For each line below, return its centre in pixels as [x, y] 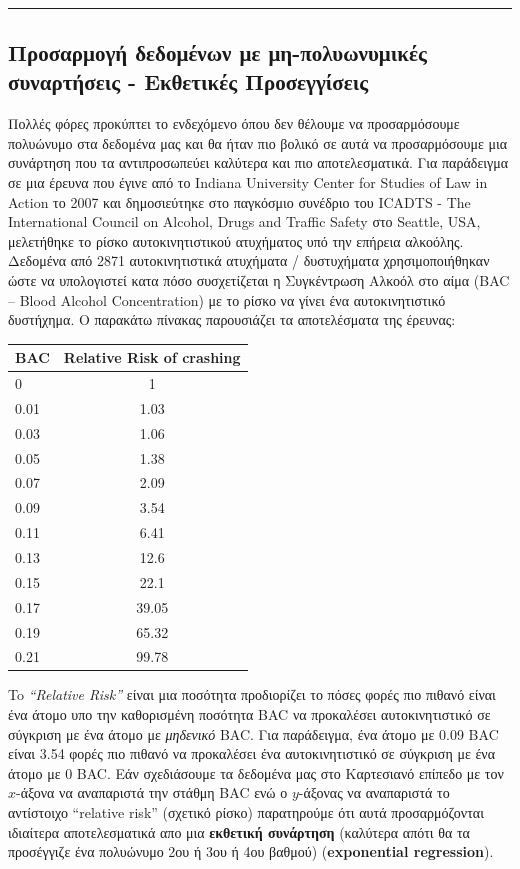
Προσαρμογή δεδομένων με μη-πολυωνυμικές [217, 51]
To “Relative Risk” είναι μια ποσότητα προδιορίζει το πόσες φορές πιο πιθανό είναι [252, 694]
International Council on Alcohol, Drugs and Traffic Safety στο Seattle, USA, [244, 221]
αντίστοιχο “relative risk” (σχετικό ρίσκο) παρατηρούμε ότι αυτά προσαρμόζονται [246, 812]
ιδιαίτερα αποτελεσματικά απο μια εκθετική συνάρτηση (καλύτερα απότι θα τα [239, 831]
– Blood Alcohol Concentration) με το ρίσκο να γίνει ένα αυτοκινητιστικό [227, 299]
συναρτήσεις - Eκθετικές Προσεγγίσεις [188, 81]
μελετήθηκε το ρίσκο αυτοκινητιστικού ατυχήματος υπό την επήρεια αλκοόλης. [236, 240]
